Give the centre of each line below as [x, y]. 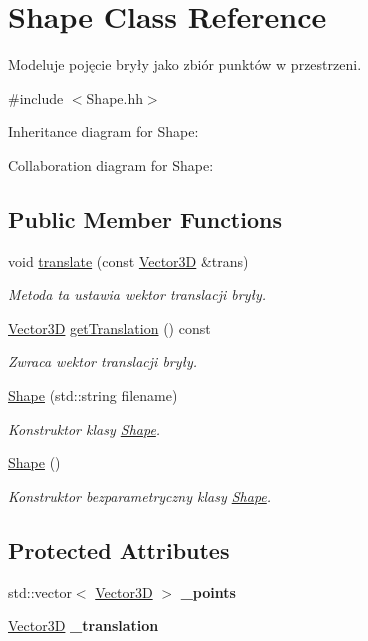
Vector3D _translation [83, 625]
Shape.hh [114, 97]
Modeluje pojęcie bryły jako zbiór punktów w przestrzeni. [185, 64]
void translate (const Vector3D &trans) [128, 260]
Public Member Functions [145, 218]
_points [208, 591]
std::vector [40, 591]
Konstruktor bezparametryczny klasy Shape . [140, 495]
